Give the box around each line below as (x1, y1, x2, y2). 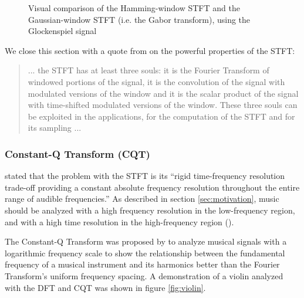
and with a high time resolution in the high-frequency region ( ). (5, 215, 234, 228)
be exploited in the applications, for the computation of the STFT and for (28, 110, 295, 122)
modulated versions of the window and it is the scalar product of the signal (28, 87, 299, 99)
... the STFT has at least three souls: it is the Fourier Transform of (28, 64, 269, 76)
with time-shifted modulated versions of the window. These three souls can (28, 99, 298, 111)
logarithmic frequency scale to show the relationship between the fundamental (5, 246, 285, 259)
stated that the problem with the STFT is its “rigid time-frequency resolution (5, 170, 285, 182)
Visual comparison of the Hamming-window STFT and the (28, 2, 240, 13)
